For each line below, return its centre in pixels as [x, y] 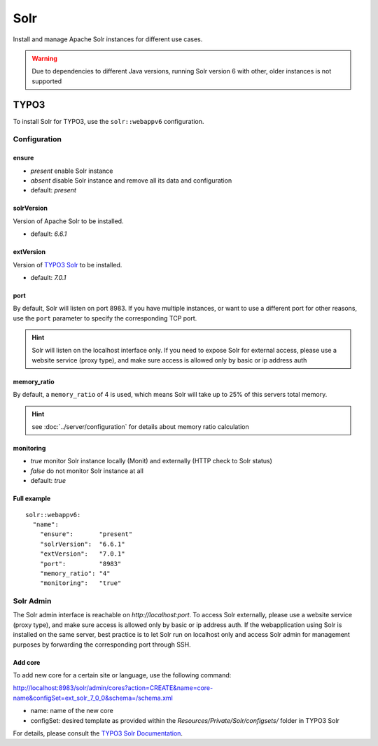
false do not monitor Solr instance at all [87, 471]
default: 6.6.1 [49, 234]
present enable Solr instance [72, 171]
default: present [53, 190]
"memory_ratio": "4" [75, 573]
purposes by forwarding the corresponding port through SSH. [102, 645]
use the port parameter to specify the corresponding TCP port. [105, 318]
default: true [48, 481]
